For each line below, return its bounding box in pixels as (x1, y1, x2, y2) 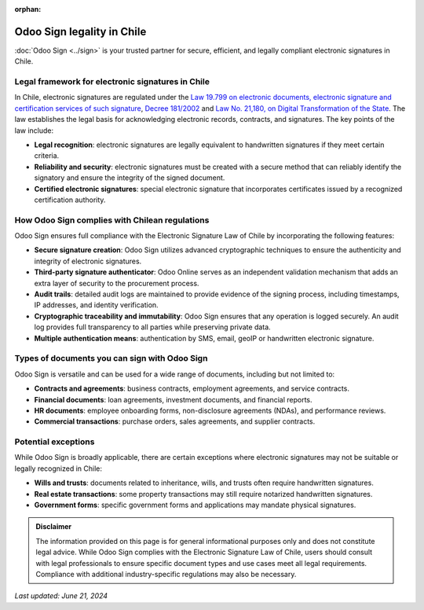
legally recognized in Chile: (14, 464, 102, 473)
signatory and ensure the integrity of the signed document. (34, 173, 225, 182)
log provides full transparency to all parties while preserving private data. (34, 322, 271, 332)
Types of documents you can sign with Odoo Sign (14, 353, 208, 364)
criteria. (34, 151, 60, 160)
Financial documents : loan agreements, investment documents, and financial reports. (34, 395, 313, 404)
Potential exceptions (14, 436, 95, 447)
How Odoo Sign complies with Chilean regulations (14, 215, 210, 226)
